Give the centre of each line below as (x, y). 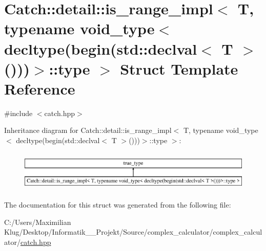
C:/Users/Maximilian (38, 222)
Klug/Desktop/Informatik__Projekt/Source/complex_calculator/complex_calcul (133, 232)
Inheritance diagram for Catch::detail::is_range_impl (88, 130)
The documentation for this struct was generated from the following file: (118, 205)
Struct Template (179, 68)
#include (18, 113)
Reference (40, 88)
